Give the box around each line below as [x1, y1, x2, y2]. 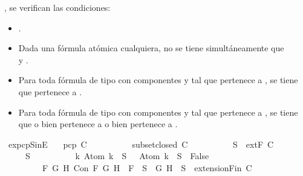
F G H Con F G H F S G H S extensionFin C [42, 161, 252, 174]
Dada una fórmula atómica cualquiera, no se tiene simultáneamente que [18, 42, 284, 54]
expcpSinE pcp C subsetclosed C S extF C [8, 137, 274, 150]
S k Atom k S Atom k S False [25, 149, 209, 162]
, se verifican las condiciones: [4, 1, 111, 13]
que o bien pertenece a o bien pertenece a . [18, 118, 178, 130]
